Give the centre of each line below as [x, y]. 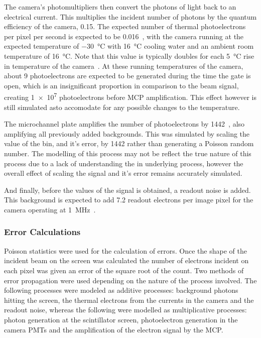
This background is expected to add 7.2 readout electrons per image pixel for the [129, 200]
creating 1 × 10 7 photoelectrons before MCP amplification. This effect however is [130, 96]
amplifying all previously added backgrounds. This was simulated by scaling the [127, 133]
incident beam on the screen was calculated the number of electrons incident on [126, 260]
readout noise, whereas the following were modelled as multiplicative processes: [125, 310]
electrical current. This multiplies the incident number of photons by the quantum [130, 16]
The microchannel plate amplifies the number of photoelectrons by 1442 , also [124, 124]
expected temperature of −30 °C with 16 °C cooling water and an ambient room [129, 46]
